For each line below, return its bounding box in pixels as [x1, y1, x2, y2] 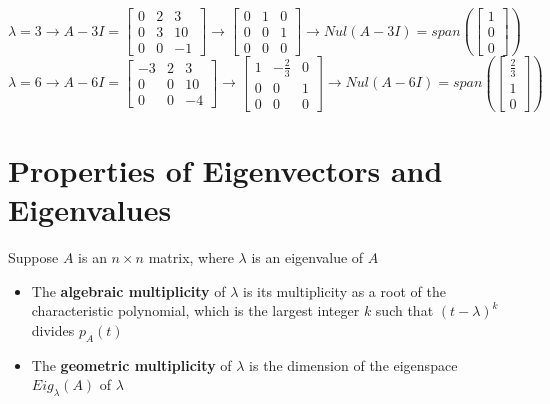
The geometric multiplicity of [31, 354, 232, 375]
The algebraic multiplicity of [31, 280, 226, 301]
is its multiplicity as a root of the [243, 280, 446, 301]
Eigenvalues [8, 189, 172, 230]
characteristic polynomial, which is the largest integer [31, 300, 360, 321]
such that [375, 300, 434, 321]
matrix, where [148, 246, 234, 267]
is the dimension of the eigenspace [249, 354, 458, 375]
